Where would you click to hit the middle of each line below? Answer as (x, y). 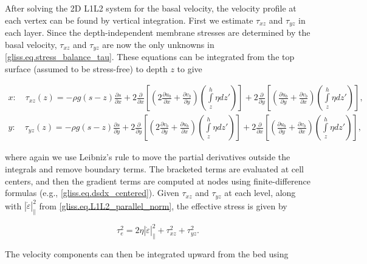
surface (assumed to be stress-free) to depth (86, 68)
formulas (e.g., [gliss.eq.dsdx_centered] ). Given (92, 193)
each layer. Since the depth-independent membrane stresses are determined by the (158, 32)
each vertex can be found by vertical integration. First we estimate (129, 20)
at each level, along (260, 193)
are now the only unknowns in (158, 44)
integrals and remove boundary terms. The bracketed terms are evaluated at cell (155, 168)
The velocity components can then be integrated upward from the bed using (147, 254)
